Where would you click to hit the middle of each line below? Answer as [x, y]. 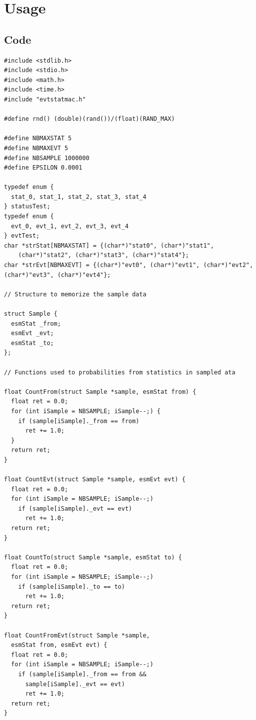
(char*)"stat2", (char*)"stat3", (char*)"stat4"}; [104, 255]
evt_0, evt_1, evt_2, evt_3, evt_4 [70, 226]
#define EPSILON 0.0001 [43, 168]
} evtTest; [22, 236]
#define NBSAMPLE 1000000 [47, 158]
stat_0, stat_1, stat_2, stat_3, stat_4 [79, 197]
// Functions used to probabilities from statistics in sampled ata [120, 372]
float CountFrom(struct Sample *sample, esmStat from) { [100, 392]
